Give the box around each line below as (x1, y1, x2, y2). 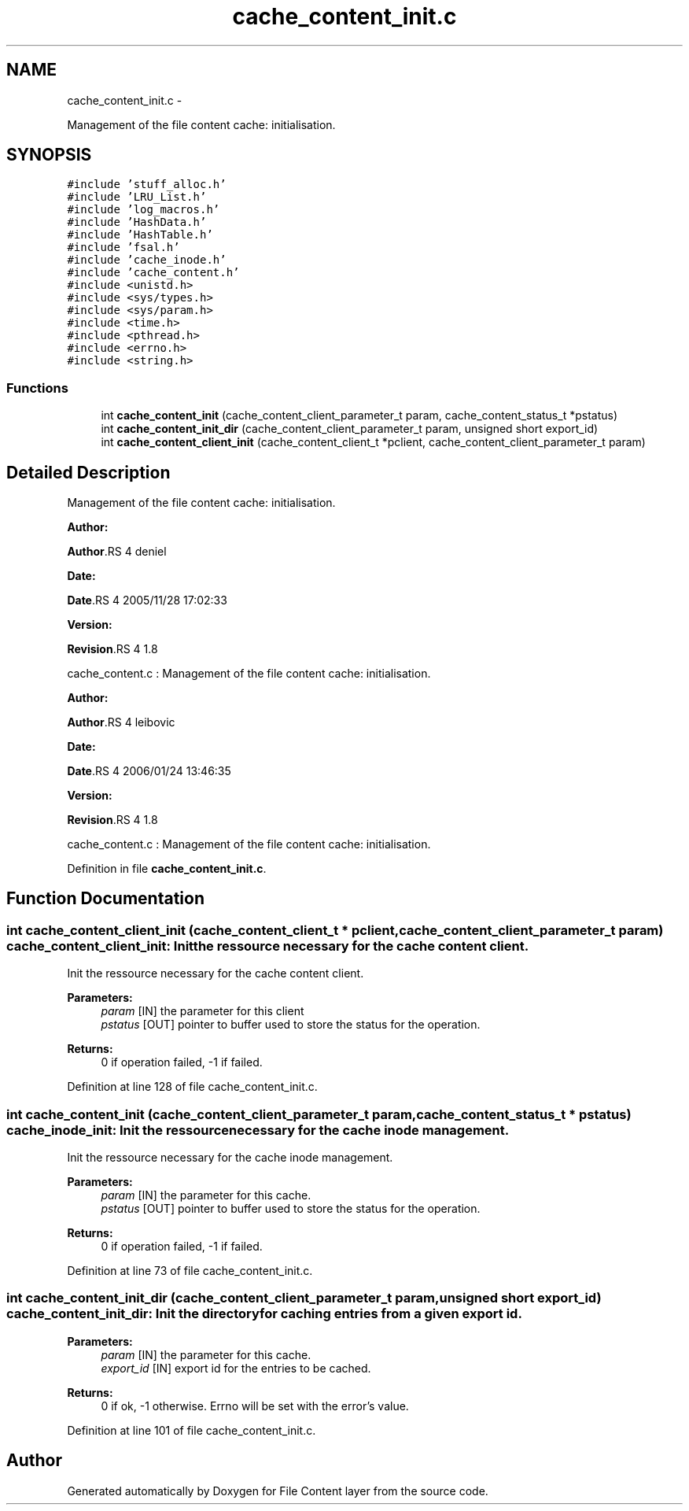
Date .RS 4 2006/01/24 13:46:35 (67, 764, 231, 778)
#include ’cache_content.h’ (67, 266, 240, 279)
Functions (6, 379, 68, 396)
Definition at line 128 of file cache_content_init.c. (67, 1080, 318, 1094)
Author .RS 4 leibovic (67, 715, 175, 730)
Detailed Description (6, 462, 171, 482)
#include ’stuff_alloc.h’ (67, 178, 227, 191)
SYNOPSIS (6, 145, 92, 165)
